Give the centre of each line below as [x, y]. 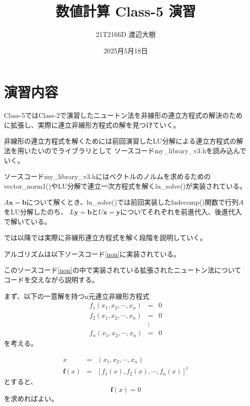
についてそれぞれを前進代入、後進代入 [181, 211]
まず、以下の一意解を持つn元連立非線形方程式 [77, 296]
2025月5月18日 [126, 50]
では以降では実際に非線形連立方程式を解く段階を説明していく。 [105, 237]
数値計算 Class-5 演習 [126, 11]
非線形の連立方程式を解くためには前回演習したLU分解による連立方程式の [120, 141]
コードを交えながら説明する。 [51, 279]
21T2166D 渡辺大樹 [126, 34]
